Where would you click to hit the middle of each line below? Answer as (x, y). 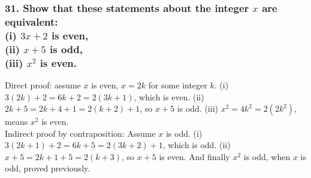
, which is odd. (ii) (197, 145)
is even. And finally (194, 156)
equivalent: (31, 21)
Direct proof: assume (43, 85)
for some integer (178, 85)
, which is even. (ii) (169, 96)
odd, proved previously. (48, 168)
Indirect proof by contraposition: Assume (80, 133)
